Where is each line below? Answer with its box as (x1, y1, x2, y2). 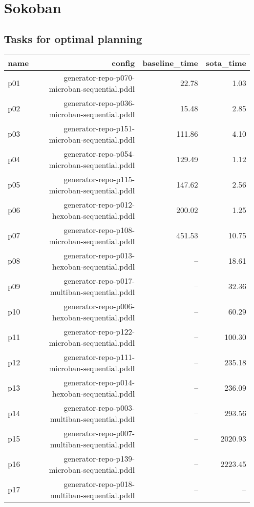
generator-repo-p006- (63, 300, 135, 312)
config (111, 57, 135, 68)
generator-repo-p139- (63, 452, 135, 464)
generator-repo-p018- (63, 478, 135, 489)
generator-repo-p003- (63, 401, 135, 413)
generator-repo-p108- (63, 224, 135, 235)
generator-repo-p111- (63, 351, 135, 362)
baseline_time (142, 57, 198, 68)
